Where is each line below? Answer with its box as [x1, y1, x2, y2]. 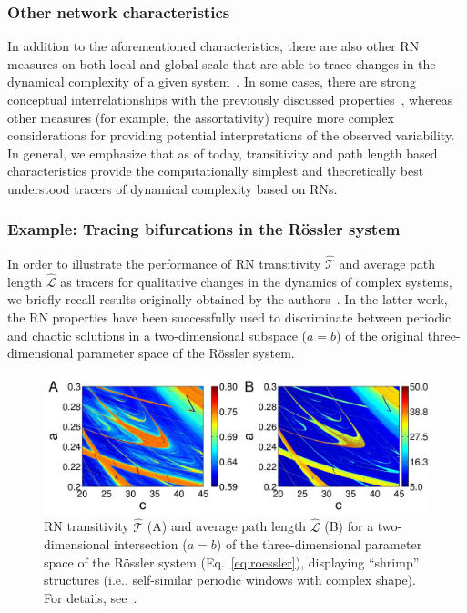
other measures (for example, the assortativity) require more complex [7, 107, 394, 127]
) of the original [336, 325, 424, 344]
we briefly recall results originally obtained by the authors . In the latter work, [7, 290, 448, 309]
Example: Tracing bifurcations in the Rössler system [7, 218, 401, 240]
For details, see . [44, 587, 137, 607]
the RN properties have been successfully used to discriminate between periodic [7, 308, 452, 326]
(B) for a [324, 516, 374, 536]
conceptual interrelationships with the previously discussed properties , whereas [7, 90, 453, 108]
